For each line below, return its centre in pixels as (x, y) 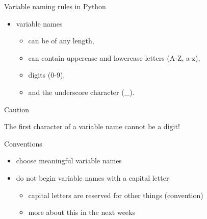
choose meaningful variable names (69, 161)
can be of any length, (61, 41)
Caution (17, 109)
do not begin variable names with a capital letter (93, 177)
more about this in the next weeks (82, 212)
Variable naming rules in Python (55, 6)
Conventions (23, 143)
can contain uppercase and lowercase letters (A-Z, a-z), (114, 57)
